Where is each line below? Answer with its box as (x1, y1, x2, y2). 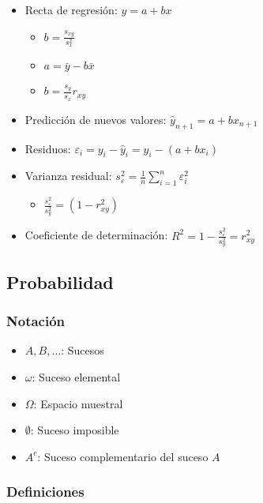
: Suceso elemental (32, 368, 121, 385)
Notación (6, 311, 66, 331)
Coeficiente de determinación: (24, 227, 168, 243)
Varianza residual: (24, 167, 112, 184)
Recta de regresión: (24, 2, 118, 17)
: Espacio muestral (33, 395, 123, 411)
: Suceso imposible (30, 422, 119, 438)
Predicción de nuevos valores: (24, 111, 167, 127)
